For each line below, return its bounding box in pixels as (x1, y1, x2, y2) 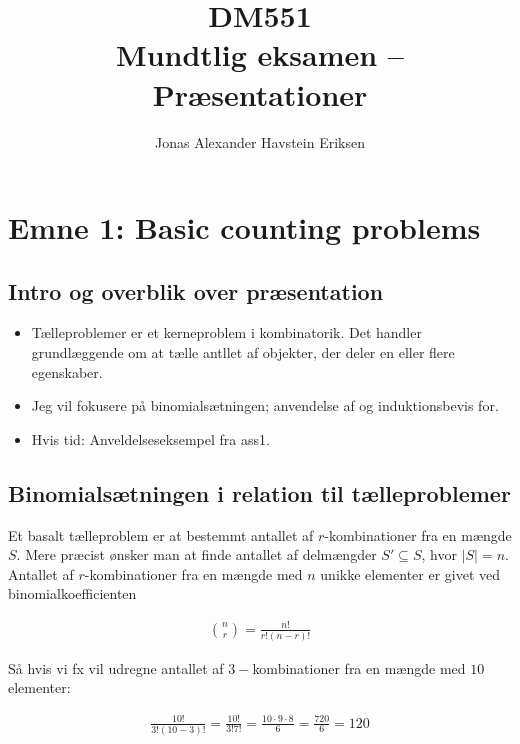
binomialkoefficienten (8, 583, 137, 604)
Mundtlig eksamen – (116, 34, 404, 75)
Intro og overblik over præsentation (8, 275, 384, 306)
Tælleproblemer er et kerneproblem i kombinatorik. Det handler (31, 322, 422, 343)
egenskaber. (31, 361, 103, 382)
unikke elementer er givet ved (320, 563, 501, 584)
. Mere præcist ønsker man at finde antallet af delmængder (16, 544, 377, 565)
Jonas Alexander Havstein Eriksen (155, 131, 365, 152)
